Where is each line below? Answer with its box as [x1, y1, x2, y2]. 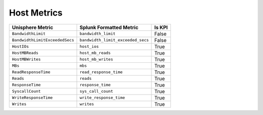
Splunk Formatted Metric [79, 24, 139, 31]
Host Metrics [9, 7, 63, 18]
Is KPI [154, 24, 168, 31]
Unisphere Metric [12, 24, 54, 31]
